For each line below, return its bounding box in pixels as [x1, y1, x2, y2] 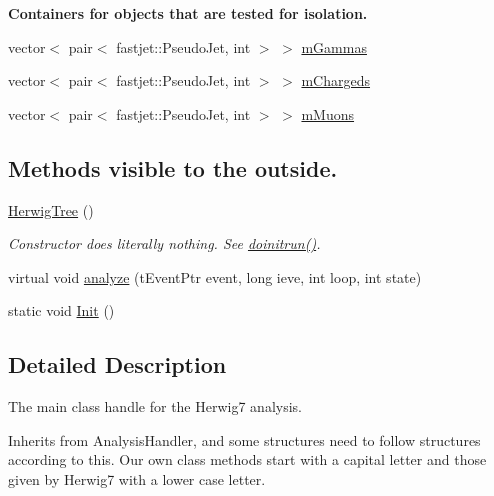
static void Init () [8, 300, 115, 321]
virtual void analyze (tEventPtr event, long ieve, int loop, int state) [8, 266, 422, 287]
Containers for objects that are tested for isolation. [8, 3, 368, 23]
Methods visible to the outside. [8, 152, 338, 183]
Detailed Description [8, 349, 227, 380]
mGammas [301, 36, 367, 57]
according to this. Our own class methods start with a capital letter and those [8, 449, 487, 470]
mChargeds [301, 70, 371, 91]
